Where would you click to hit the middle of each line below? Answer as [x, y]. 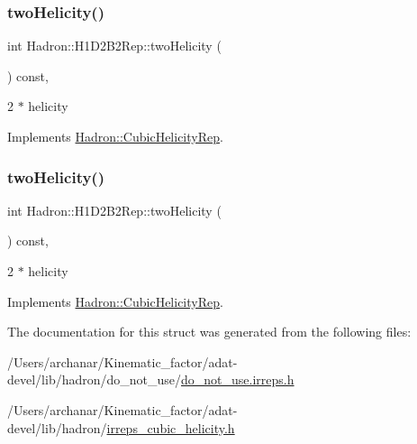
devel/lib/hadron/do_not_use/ [95, 379]
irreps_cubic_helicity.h [171, 427]
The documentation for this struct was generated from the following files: [209, 332]
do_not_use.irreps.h [238, 379]
